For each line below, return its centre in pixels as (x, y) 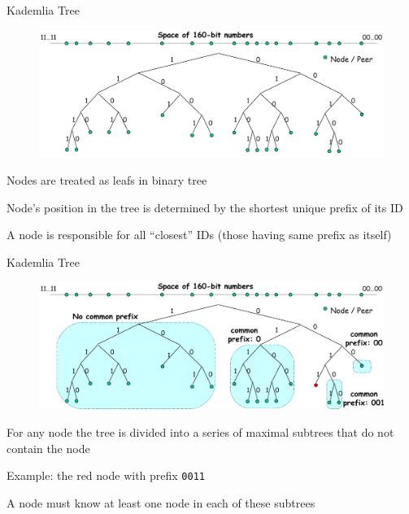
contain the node (48, 448)
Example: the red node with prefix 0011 (106, 475)
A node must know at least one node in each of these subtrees (161, 502)
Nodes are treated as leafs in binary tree (107, 180)
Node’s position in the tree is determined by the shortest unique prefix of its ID (205, 207)
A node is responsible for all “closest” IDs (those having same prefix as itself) (199, 235)
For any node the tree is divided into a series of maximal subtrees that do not (200, 432)
